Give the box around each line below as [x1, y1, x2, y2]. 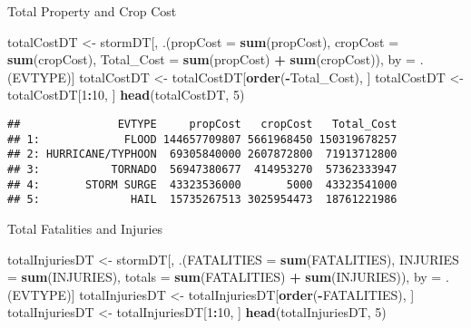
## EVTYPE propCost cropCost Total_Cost [7, 117, 397, 130]
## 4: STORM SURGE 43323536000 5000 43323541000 [7, 178, 397, 191]
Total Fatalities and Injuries [7, 218, 163, 237]
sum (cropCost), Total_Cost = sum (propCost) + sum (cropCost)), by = [7, 50, 416, 69]
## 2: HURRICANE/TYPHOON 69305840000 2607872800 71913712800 [7, 148, 397, 161]
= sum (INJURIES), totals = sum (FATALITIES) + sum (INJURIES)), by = [7, 267, 442, 286]
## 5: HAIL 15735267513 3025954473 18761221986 [7, 193, 397, 207]
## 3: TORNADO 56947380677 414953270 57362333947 [7, 162, 397, 176]
